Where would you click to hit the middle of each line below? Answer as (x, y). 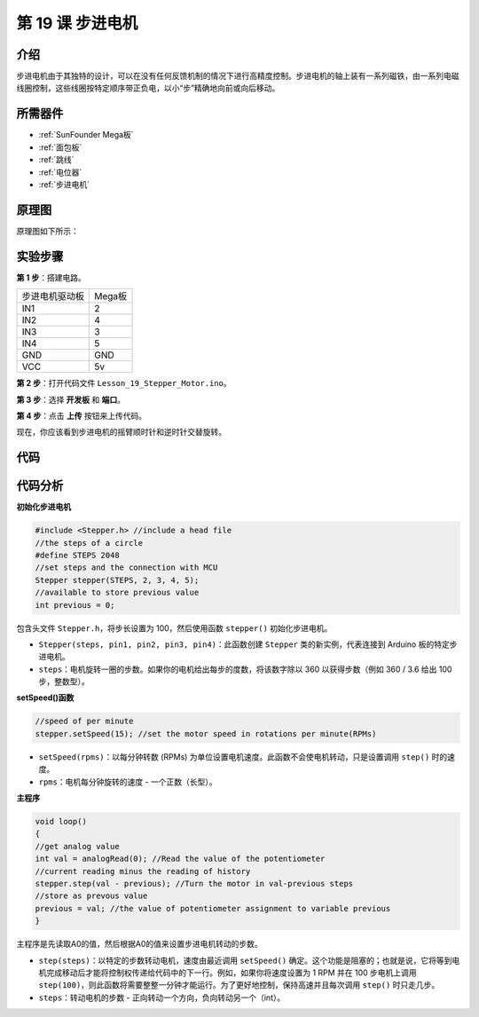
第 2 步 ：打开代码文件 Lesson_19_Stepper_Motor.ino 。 (124, 383)
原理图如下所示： (47, 231)
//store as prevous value (91, 896)
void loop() (61, 821)
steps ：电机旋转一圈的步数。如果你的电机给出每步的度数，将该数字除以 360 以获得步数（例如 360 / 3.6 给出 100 (245, 669)
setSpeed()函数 (45, 698)
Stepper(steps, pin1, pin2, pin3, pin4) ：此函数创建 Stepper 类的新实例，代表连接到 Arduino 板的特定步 (248, 644)
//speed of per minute (84, 721)
